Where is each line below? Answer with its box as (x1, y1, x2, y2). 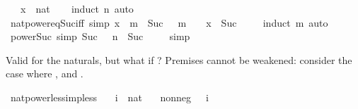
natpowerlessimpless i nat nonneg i (10, 89, 209, 104)
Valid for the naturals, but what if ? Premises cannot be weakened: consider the (6, 52, 352, 67)
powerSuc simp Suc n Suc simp (10, 29, 190, 44)
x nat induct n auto (20, 1, 134, 15)
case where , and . (6, 66, 83, 81)
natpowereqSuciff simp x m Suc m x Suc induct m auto (10, 15, 328, 30)
